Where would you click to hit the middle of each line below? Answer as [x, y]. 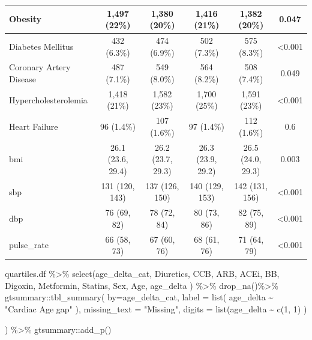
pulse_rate [29, 245]
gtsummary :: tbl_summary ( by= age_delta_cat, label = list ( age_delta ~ [139, 297]
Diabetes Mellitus [41, 46]
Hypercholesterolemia [48, 99]
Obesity [25, 19]
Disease [23, 78]
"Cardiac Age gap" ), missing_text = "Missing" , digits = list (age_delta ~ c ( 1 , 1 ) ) [156, 309]
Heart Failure [34, 126]
